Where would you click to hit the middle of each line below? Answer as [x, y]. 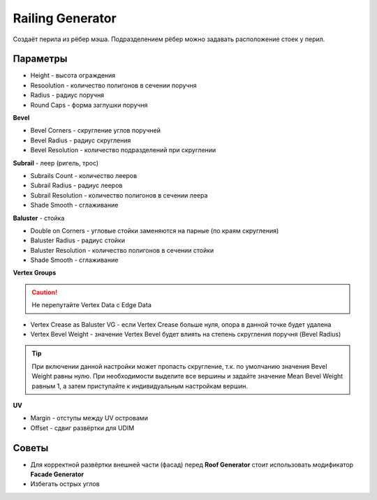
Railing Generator [65, 18]
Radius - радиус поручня [67, 95]
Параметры [40, 59]
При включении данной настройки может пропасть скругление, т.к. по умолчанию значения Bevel [179, 366]
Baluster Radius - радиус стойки [78, 240]
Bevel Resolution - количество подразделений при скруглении [123, 150]
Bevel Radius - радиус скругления [81, 140]
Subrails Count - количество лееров [84, 175]
